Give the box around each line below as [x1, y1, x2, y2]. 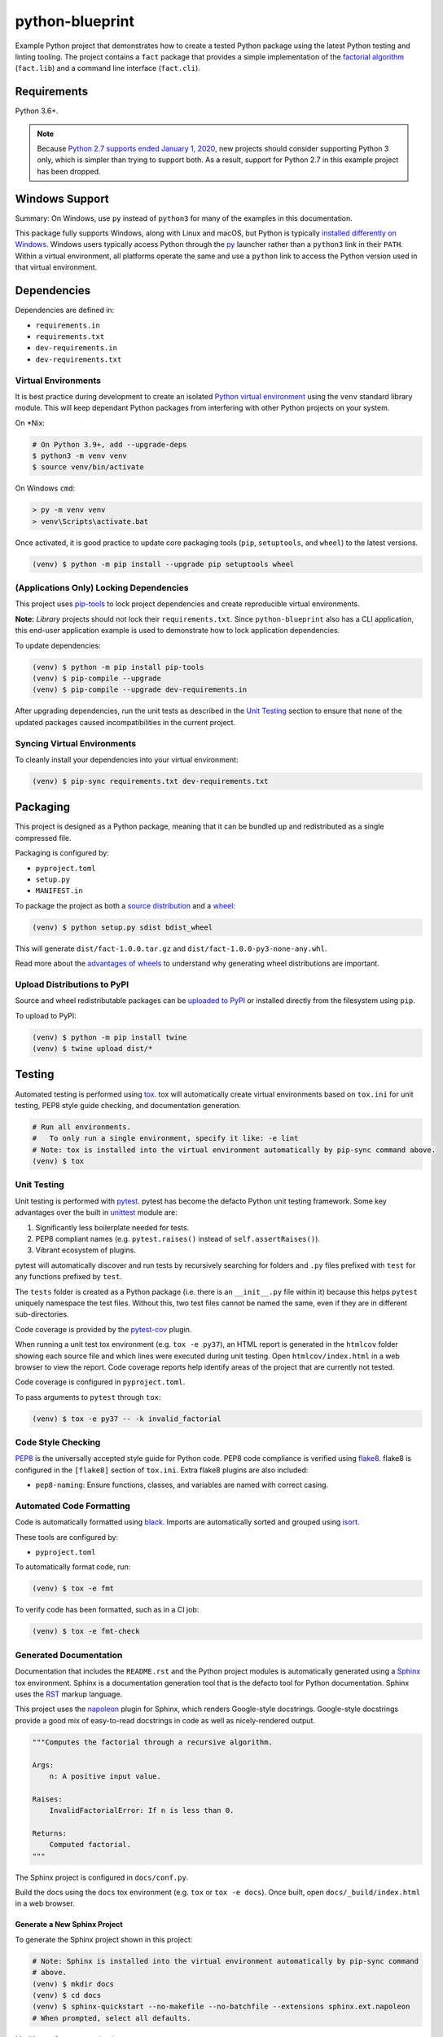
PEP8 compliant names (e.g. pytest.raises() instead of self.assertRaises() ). [35, 1234, 321, 1243]
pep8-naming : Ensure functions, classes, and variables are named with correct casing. [35, 1480, 329, 1490]
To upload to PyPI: [15, 1010, 77, 1020]
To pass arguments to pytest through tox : [15, 1392, 161, 1401]
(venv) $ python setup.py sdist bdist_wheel [32, 922, 213, 932]
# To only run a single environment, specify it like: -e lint [32, 1133, 299, 1143]
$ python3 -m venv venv [32, 451, 128, 460]
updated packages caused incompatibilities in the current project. [15, 717, 236, 727]
